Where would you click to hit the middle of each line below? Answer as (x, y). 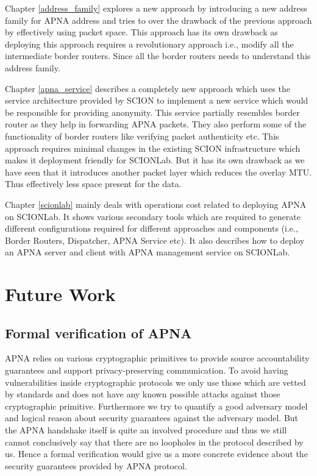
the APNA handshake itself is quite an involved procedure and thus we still (146, 430)
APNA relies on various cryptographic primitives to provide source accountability (157, 358)
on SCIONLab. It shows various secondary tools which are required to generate (153, 216)
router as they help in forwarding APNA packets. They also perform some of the (156, 124)
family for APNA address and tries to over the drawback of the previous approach (158, 20)
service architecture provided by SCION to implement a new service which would (157, 100)
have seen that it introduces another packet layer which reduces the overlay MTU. (158, 172)
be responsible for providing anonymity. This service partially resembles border (152, 112)
